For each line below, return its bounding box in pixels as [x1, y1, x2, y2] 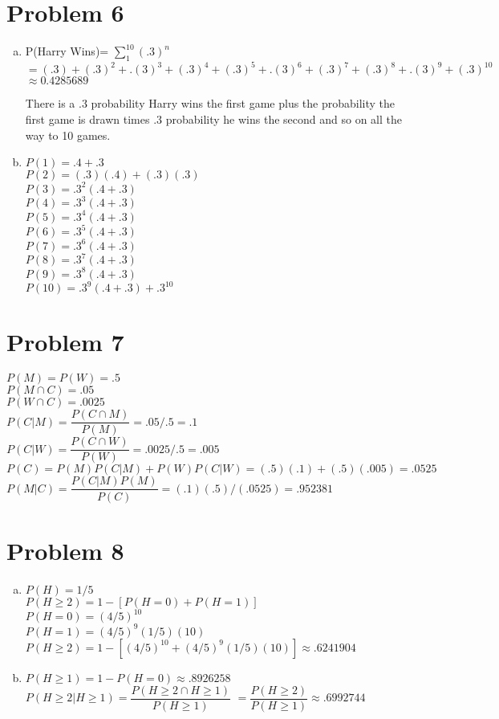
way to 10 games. [25, 126, 111, 143]
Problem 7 [6, 325, 124, 358]
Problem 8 [6, 533, 124, 566]
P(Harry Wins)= [25, 43, 109, 59]
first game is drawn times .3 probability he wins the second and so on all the [25, 111, 402, 128]
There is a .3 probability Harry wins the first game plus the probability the [25, 95, 396, 112]
